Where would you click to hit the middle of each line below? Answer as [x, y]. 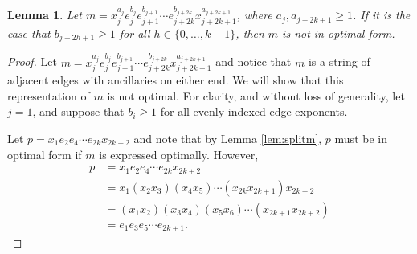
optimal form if [45, 155]
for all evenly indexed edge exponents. [254, 111]
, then [250, 33]
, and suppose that [78, 111]
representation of [49, 95]
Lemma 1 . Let [45, 15]
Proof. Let [32, 61]
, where [254, 15]
